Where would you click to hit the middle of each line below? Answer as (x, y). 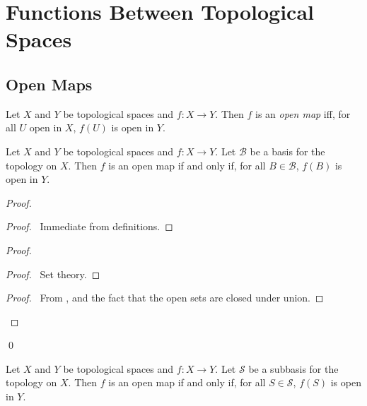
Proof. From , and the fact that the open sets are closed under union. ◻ (165, 298)
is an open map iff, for (303, 113)
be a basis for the (287, 151)
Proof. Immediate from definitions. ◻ (89, 226)
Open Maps (49, 84)
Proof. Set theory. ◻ (53, 274)
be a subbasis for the (293, 368)
